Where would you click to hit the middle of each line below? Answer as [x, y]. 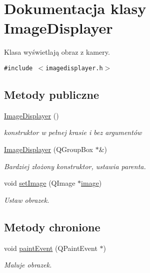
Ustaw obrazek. [27, 199]
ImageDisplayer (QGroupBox [48, 149]
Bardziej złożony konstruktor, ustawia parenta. [75, 166]
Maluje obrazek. [28, 265]
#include [18, 68]
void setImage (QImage [40, 183]
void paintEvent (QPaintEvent [51, 248]
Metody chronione [52, 227]
